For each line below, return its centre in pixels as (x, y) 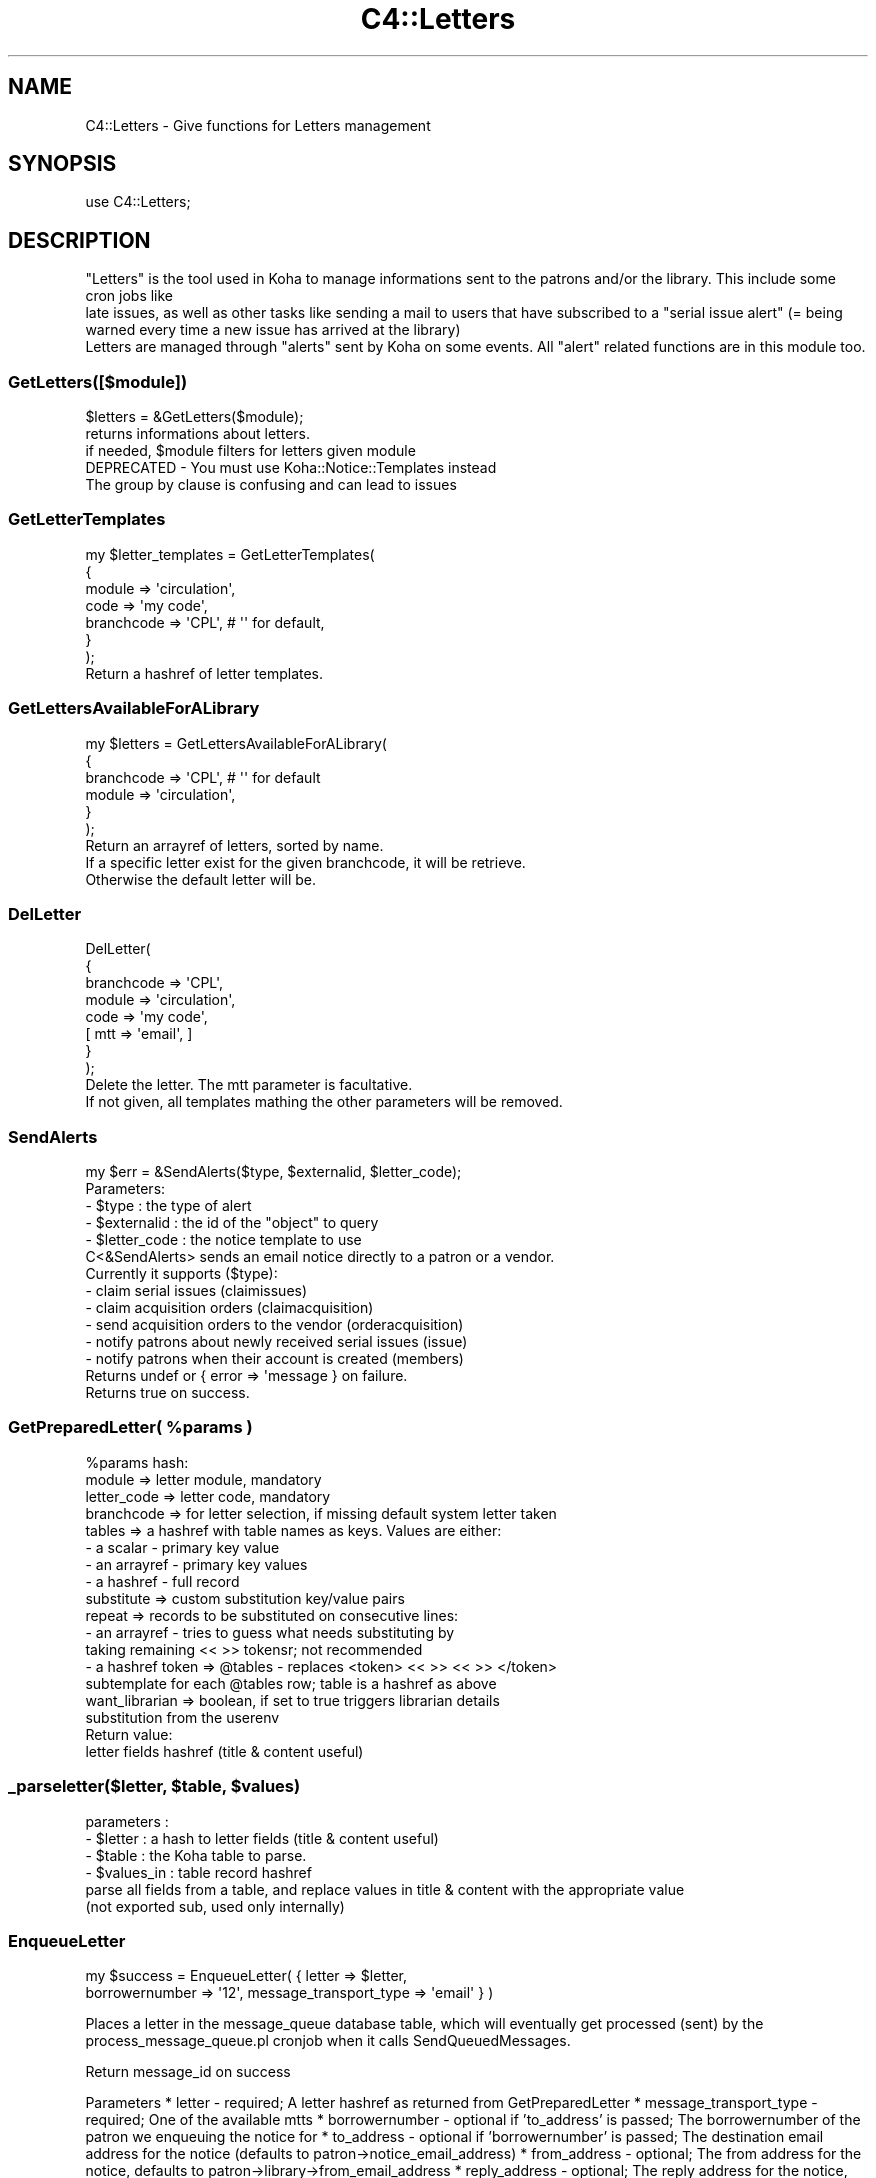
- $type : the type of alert (168, 1206)
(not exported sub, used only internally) (215, 1906)
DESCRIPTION (79, 240)
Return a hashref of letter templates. (204, 673)
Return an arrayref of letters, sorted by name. (234, 845)
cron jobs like (129, 296)
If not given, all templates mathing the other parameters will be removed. (324, 1102)
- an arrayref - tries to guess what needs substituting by (270, 1632)
